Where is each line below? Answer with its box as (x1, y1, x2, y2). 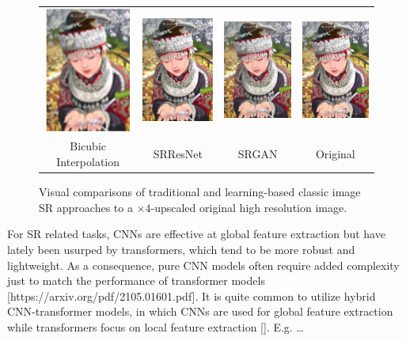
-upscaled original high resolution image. (150, 199, 347, 215)
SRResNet (153, 146, 203, 162)
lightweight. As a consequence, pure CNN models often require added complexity (7, 256, 400, 273)
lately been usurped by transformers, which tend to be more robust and (7, 241, 355, 257)
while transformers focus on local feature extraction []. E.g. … (7, 318, 304, 335)
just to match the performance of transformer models (7, 272, 265, 289)
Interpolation (56, 153, 120, 170)
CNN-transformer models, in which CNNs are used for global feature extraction (7, 303, 393, 320)
